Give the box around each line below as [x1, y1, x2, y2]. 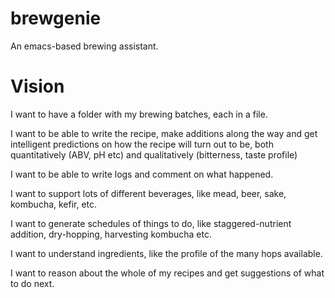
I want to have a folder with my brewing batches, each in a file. [10, 108, 268, 120]
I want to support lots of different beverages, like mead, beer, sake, [10, 187, 287, 199]
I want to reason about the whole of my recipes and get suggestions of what [10, 267, 325, 279]
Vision [10, 75, 65, 98]
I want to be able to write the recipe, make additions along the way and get [10, 127, 318, 139]
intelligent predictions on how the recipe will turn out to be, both [10, 138, 274, 150]
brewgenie [10, 7, 102, 30]
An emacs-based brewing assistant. [10, 40, 159, 52]
